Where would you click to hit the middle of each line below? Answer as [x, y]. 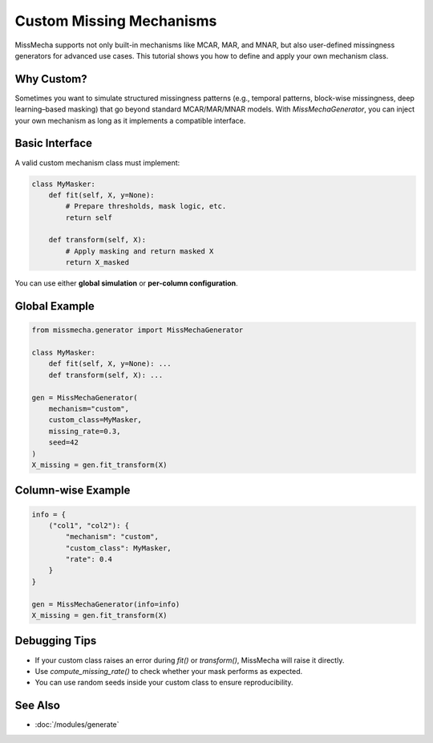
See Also [37, 706]
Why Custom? [51, 79]
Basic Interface [53, 143]
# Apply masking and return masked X [140, 251]
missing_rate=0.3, [85, 431]
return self [89, 217]
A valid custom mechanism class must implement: [97, 162]
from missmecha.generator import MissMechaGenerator [138, 330]
